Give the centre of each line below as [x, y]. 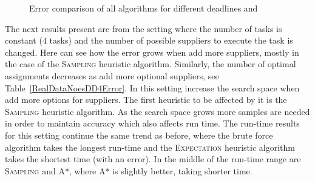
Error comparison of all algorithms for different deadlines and [144, 8]
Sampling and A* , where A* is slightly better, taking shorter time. [129, 170]
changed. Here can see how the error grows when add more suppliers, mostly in [152, 52]
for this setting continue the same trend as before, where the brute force [139, 135]
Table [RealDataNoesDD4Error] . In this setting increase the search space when [152, 87]
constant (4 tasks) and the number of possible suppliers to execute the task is [149, 40]
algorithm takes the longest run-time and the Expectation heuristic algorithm [150, 147]
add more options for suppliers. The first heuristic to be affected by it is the [146, 100]
